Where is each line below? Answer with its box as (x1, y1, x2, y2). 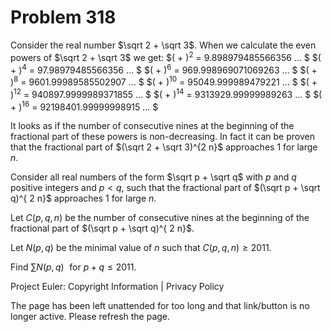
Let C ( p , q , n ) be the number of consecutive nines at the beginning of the (10, 212, 310, 224)
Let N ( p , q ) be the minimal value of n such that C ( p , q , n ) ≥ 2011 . (10, 242, 272, 254)
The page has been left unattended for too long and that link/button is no (10, 300, 310, 312)
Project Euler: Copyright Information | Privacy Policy (10, 281, 225, 293)
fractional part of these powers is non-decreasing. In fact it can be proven (10, 131, 315, 143)
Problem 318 (10, 6, 117, 29)
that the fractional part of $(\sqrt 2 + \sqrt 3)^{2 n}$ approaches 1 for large (10, 141, 318, 153)
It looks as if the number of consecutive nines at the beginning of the (10, 120, 295, 132)
